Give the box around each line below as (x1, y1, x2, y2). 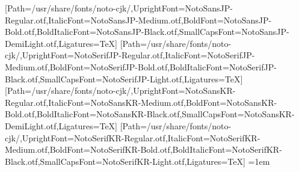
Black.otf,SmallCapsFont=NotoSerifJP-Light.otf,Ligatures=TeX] (5, 72, 243, 85)
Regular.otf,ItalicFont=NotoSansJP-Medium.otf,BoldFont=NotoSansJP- (5, 13, 272, 26)
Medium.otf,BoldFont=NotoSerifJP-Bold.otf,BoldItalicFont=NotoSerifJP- (5, 60, 277, 73)
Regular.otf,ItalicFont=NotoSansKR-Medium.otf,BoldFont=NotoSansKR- (5, 96, 277, 108)
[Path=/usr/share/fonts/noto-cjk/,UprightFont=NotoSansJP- (5, 2, 233, 14)
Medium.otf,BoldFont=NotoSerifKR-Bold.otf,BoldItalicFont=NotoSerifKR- (5, 143, 282, 156)
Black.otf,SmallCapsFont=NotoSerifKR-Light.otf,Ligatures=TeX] (5, 155, 245, 167)
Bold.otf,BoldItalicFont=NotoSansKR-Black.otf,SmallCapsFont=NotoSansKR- (5, 108, 295, 120)
